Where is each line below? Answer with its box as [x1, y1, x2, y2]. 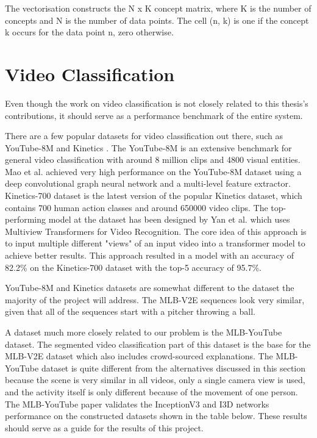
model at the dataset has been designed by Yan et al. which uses [48, 213, 290, 226]
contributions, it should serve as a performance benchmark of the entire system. [5, 109, 303, 121]
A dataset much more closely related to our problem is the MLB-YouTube [5, 326, 282, 338]
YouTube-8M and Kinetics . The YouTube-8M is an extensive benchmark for [5, 141, 292, 154]
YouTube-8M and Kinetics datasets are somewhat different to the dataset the [5, 281, 294, 294]
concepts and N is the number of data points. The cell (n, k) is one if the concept [5, 13, 309, 26]
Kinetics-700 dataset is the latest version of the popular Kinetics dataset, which [5, 189, 302, 202]
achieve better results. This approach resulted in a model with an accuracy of [5, 249, 294, 262]
